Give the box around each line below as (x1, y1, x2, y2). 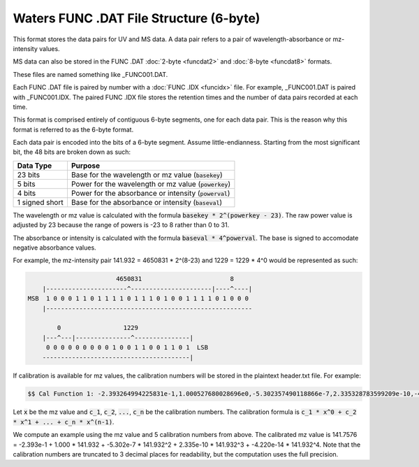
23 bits (17, 170, 41, 180)
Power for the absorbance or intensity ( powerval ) (71, 188, 230, 198)
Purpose (71, 161, 101, 171)
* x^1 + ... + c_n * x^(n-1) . (13, 417, 115, 426)
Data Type (17, 161, 52, 171)
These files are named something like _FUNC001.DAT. (13, 70, 168, 78)
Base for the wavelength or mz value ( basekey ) (71, 170, 223, 180)
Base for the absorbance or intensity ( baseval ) (71, 197, 223, 207)
